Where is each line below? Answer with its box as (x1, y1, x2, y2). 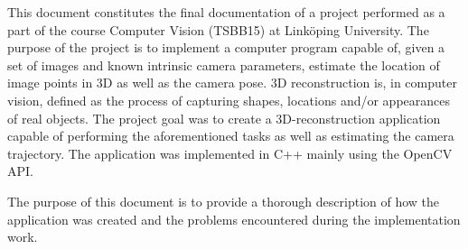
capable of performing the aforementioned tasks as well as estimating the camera (7, 126, 454, 145)
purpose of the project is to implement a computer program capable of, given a (7, 38, 445, 57)
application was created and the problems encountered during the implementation (7, 209, 461, 228)
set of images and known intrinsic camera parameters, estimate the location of (7, 55, 440, 74)
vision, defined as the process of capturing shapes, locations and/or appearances (7, 90, 451, 109)
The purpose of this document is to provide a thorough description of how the (7, 191, 440, 210)
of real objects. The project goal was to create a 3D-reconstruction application (7, 108, 441, 127)
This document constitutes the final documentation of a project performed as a (7, 3, 445, 21)
